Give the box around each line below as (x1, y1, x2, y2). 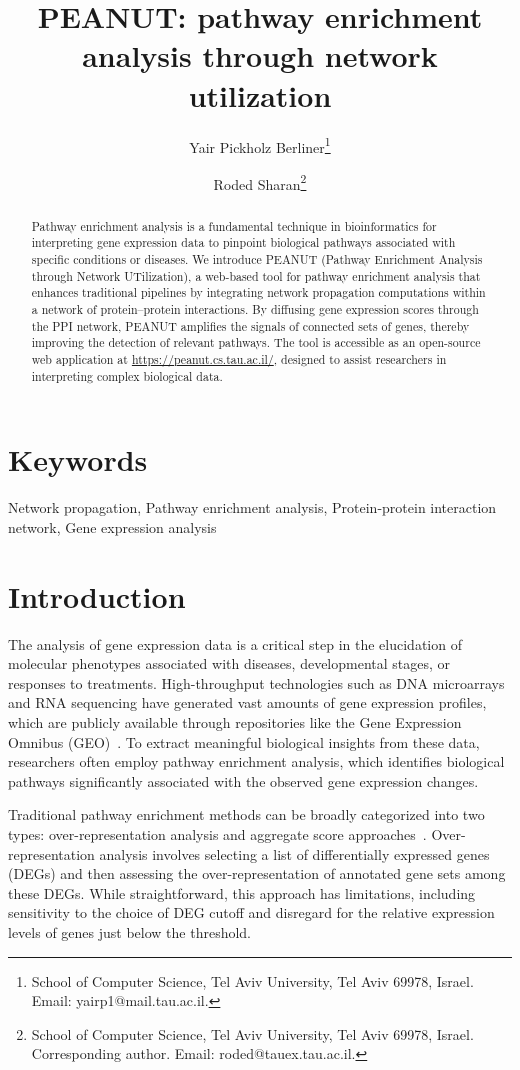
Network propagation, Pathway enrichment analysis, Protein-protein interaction (8, 497, 497, 518)
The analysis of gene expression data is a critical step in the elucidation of (8, 633, 462, 654)
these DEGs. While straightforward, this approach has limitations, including (8, 882, 476, 903)
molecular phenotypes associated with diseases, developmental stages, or (8, 653, 451, 674)
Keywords (8, 439, 148, 480)
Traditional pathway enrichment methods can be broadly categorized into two (8, 804, 485, 825)
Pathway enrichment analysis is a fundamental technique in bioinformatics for (31, 217, 437, 234)
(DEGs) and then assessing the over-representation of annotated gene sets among (8, 863, 506, 884)
